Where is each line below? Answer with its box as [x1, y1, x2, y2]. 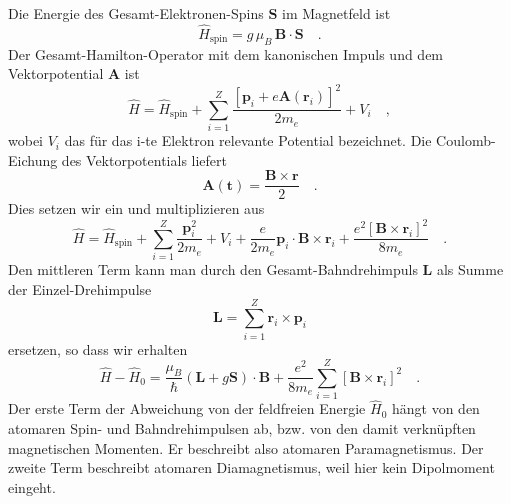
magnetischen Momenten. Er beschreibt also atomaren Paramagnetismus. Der [8, 437, 484, 458]
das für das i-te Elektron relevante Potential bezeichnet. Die [64, 130, 432, 151]
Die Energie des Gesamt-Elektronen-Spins [8, 3, 264, 23]
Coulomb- [436, 130, 496, 151]
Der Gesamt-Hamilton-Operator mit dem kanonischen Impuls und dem [8, 43, 444, 64]
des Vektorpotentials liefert [61, 149, 228, 170]
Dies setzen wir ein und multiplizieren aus [8, 198, 265, 219]
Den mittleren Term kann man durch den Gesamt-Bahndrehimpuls [8, 259, 418, 280]
